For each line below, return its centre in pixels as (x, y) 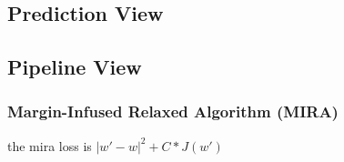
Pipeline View (75, 67)
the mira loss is (50, 145)
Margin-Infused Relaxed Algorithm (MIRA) (173, 111)
